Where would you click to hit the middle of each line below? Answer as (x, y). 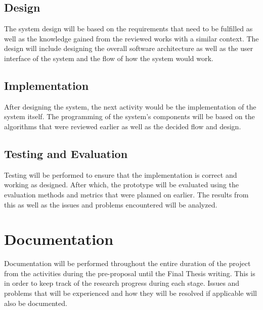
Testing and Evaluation (66, 153)
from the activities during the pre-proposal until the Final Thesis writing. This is (130, 273)
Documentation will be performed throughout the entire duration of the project (127, 263)
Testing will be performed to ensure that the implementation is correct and (121, 174)
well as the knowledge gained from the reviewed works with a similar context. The (131, 38)
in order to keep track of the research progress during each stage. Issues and (122, 283)
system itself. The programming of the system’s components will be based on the (129, 116)
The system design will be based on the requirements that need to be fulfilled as (128, 29)
